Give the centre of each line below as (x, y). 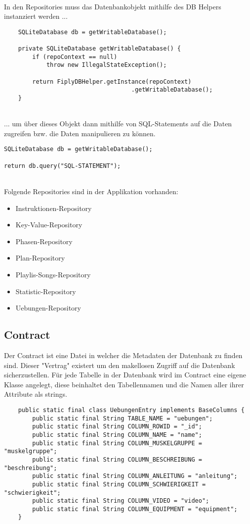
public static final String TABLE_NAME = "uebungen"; (123, 418)
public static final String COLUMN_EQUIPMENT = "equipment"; (135, 509)
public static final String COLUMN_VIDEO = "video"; (121, 501)
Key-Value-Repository (49, 225)
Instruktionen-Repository (54, 208)
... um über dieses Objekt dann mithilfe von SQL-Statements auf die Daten (118, 124)
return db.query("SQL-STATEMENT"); (62, 166)
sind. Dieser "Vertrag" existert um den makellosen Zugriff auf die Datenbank (120, 365)
